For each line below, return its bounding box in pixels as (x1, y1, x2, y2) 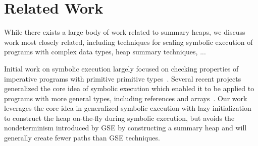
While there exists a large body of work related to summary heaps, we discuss (4, 27, 245, 37)
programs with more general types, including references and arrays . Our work (4, 93, 247, 103)
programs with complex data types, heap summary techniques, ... (4, 46, 206, 57)
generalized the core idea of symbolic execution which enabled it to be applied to (4, 83, 254, 94)
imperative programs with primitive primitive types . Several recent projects (4, 73, 241, 84)
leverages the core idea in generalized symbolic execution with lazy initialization (4, 103, 251, 113)
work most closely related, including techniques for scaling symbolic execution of (4, 36, 253, 47)
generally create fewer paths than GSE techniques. (4, 132, 160, 143)
